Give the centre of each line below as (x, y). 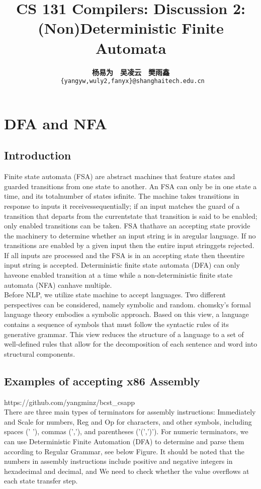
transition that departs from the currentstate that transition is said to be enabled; (131, 216)
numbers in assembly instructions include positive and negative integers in (118, 461)
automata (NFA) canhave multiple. (58, 284)
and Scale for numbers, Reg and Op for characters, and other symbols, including (128, 421)
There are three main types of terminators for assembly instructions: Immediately (130, 412)
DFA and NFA (56, 123)
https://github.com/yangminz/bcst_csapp (70, 402)
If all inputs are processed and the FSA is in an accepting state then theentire (124, 255)
